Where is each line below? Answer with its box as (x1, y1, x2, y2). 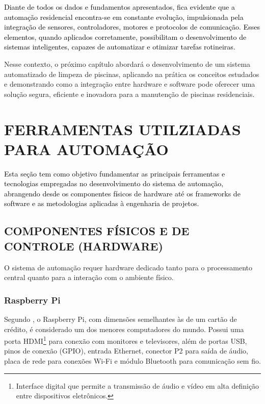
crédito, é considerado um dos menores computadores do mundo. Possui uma (4, 323, 244, 334)
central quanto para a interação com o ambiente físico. (4, 272, 174, 283)
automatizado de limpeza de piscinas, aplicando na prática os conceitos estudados (4, 68, 259, 79)
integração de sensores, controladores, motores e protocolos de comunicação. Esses (4, 21, 260, 32)
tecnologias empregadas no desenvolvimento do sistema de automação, (4, 178, 224, 189)
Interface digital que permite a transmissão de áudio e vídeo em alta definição (16, 380, 259, 391)
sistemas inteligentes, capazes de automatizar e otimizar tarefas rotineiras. (4, 41, 235, 52)
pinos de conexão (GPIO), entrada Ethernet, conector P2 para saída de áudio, (4, 345, 248, 356)
